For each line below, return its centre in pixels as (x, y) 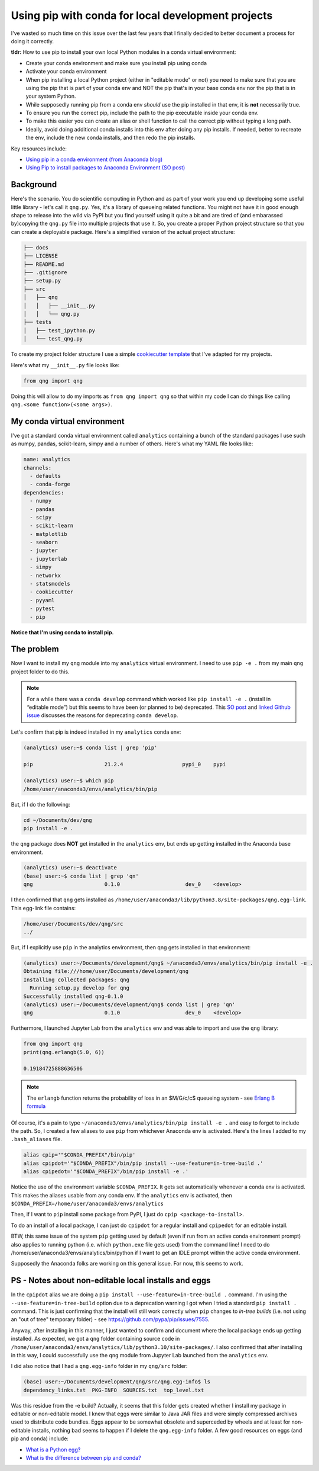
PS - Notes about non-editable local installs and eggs (111, 1281)
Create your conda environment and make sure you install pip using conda (116, 63)
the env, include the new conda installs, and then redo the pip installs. (110, 138)
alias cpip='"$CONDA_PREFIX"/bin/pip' (79, 1155)
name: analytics (47, 460)
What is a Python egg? (53, 1449)
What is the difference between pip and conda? (83, 1458)
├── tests (38, 322)
